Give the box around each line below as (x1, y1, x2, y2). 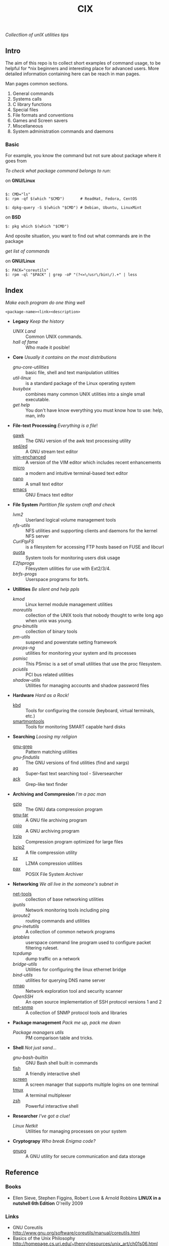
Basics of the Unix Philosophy (12, 1235, 75, 1241)
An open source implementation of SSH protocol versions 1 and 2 (25, 999, 162, 1005)
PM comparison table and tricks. (25, 1035, 94, 1041)
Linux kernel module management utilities (25, 601, 113, 607)
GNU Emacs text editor (25, 492, 74, 498)
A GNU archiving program (25, 828, 80, 834)
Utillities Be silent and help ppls (12, 586, 80, 592)
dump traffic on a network (25, 956, 80, 962)
